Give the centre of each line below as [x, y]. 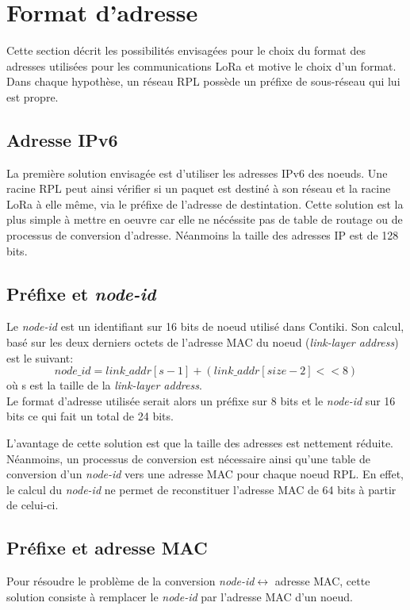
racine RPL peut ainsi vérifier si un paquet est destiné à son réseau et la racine [199, 188]
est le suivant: [40, 357]
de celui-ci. [33, 505]
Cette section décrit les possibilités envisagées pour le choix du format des [186, 50]
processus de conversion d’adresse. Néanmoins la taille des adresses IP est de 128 [203, 235]
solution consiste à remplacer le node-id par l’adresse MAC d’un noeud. [180, 596]
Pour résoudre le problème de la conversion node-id [130, 581]
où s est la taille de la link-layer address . [104, 385]
